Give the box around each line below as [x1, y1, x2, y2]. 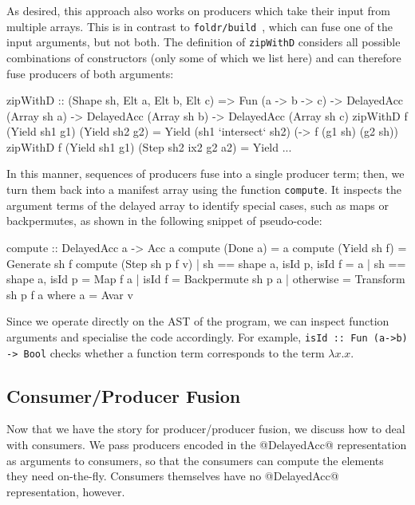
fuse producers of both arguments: [6, 65, 174, 81]
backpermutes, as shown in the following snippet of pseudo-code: [6, 212, 322, 229]
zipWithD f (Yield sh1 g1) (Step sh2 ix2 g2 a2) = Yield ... [6, 138, 292, 155]
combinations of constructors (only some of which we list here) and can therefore [6, 49, 401, 65]
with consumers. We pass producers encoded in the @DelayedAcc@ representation [6, 436, 407, 452]
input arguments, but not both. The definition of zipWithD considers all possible [6, 34, 401, 50]
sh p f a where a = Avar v [6, 286, 133, 302]
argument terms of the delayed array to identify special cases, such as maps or [6, 196, 389, 213]
